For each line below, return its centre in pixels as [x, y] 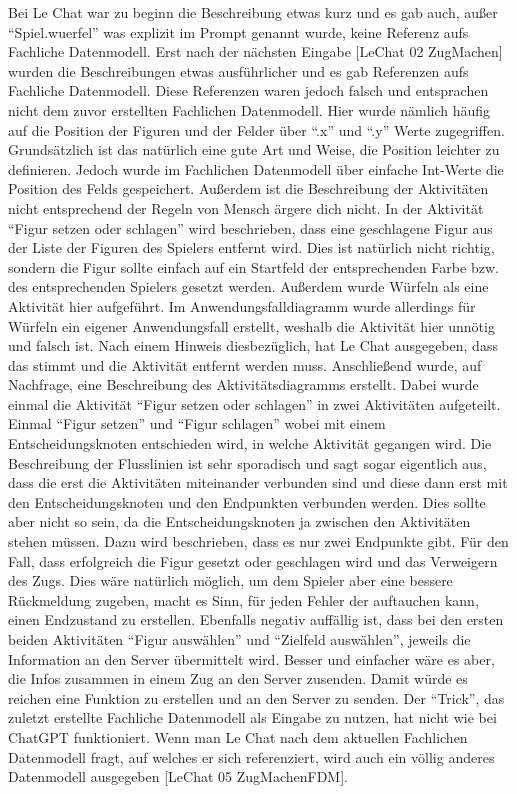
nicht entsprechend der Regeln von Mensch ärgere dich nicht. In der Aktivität [246, 207]
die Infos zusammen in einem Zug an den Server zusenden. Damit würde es [238, 678]
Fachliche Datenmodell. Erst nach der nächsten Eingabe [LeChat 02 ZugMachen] [255, 51]
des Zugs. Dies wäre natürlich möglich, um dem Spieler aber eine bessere [230, 580]
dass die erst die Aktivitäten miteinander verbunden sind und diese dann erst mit [258, 482]
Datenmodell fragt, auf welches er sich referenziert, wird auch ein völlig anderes [251, 756]
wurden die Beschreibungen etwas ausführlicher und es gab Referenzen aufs [238, 70]
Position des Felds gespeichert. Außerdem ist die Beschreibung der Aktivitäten [248, 188]
